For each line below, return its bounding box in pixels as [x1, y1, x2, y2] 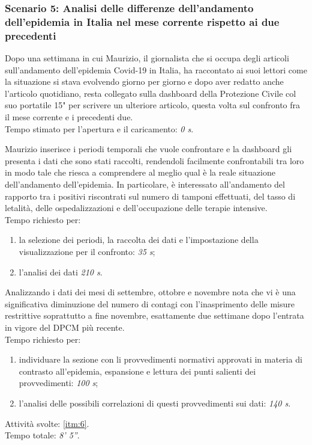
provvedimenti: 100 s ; [19, 376, 98, 389]
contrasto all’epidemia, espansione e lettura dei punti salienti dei [19, 364, 256, 377]
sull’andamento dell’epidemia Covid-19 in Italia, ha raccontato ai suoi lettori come [5, 63, 307, 76]
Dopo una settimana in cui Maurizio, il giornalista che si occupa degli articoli [5, 52, 289, 64]
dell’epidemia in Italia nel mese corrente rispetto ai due [5, 14, 280, 29]
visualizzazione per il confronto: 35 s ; [19, 245, 155, 257]
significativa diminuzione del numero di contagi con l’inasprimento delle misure [5, 297, 295, 310]
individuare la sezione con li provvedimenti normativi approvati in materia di [19, 353, 302, 366]
